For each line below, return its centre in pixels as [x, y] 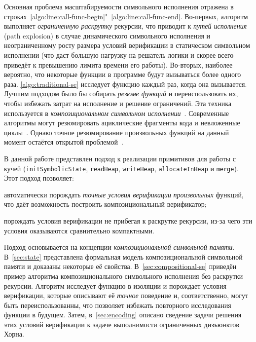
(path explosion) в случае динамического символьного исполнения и [107, 35]
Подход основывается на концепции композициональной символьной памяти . [119, 247]
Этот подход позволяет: [39, 178]
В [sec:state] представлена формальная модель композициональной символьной [123, 256]
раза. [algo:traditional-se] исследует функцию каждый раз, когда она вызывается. [126, 84]
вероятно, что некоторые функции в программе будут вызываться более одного [123, 74]
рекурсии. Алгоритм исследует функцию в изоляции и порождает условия [115, 285]
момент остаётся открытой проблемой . [64, 142]
